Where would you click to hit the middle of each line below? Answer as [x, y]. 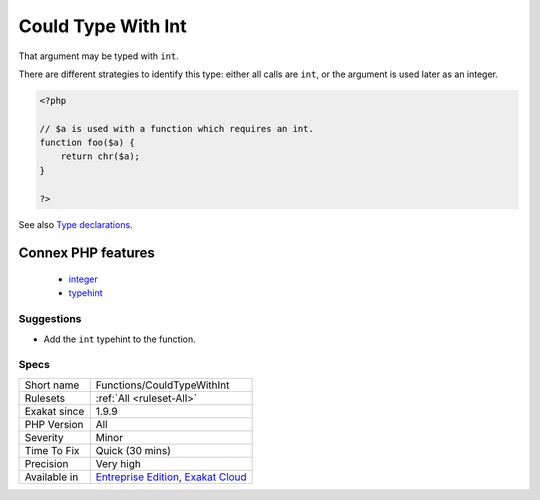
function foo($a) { [87, 143]
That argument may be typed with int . [99, 56]
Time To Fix [52, 450]
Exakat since [54, 411]
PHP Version [54, 424]
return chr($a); [100, 156]
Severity [44, 437]
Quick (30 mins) [133, 450]
